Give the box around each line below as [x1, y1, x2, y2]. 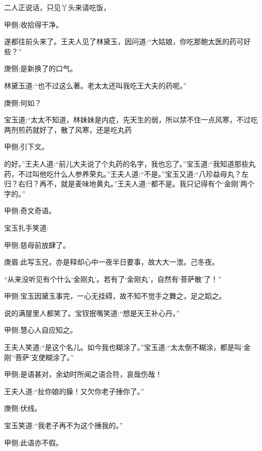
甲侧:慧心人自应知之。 [4, 325, 77, 335]
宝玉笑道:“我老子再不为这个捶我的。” [4, 420, 123, 431]
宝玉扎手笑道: [4, 222, 49, 233]
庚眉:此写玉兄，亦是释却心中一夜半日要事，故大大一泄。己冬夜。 [4, 256, 219, 267]
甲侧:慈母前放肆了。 [4, 239, 70, 250]
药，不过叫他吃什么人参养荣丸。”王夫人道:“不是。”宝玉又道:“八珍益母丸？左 [4, 168, 249, 179]
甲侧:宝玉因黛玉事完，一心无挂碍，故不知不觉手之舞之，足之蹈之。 [4, 291, 226, 301]
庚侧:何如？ [4, 97, 42, 108]
